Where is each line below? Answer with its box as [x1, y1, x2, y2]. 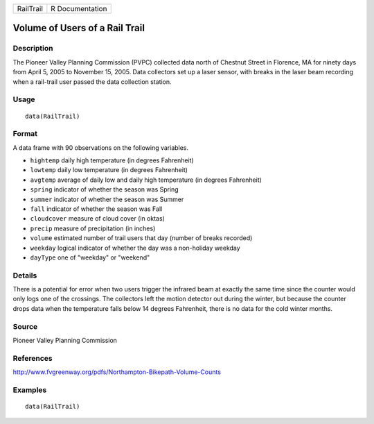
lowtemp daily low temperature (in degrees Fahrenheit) [30, 166, 188, 174]
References [12, 353, 53, 363]
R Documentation [51, 4, 107, 13]
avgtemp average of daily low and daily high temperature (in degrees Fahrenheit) [30, 176, 262, 184]
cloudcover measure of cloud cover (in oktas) [30, 214, 166, 223]
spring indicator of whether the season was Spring [30, 185, 179, 194]
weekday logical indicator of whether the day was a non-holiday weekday [30, 244, 240, 252]
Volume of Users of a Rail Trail [12, 22, 145, 34]
